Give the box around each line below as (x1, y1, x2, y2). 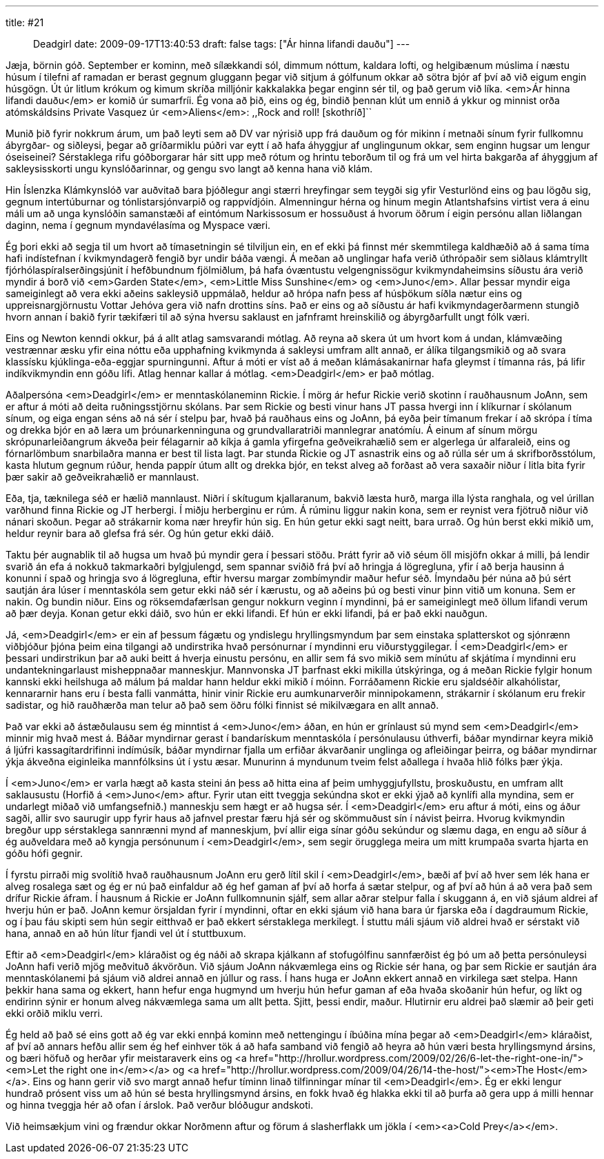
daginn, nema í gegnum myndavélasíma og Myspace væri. (6, 219, 271, 231)
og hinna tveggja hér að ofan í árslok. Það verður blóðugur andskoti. (6, 1099, 314, 1111)
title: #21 (6, 17, 44, 28)
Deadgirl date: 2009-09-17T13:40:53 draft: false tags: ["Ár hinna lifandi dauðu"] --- (33, 38, 410, 50)
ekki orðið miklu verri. (6, 1007, 103, 1019)
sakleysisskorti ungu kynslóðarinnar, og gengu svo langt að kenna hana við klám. (6, 163, 373, 174)
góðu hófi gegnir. (6, 847, 83, 859)
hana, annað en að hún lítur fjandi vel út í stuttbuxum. (6, 927, 246, 939)
